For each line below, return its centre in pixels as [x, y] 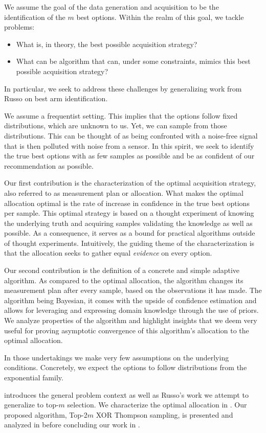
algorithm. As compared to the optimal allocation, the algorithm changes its [124, 280]
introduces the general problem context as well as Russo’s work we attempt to [126, 394]
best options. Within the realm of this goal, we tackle [160, 17]
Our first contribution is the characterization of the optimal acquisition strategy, [130, 183]
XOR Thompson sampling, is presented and [164, 414]
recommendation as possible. [49, 165]
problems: [19, 27]
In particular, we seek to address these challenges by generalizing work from [123, 88]
